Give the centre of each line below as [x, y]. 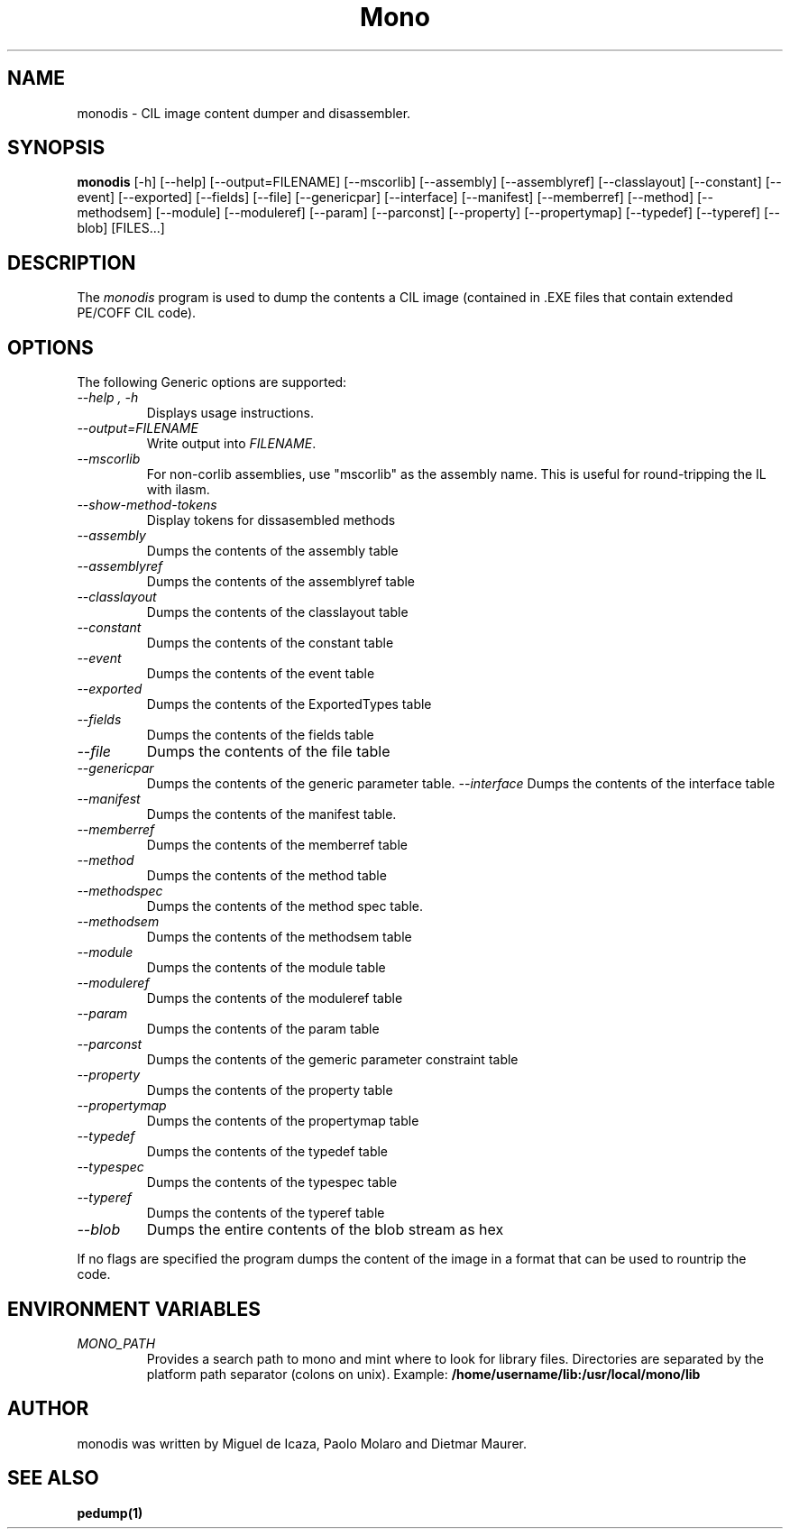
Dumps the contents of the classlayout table [277, 612]
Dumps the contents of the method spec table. [285, 906]
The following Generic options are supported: [212, 382]
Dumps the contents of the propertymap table [283, 1121]
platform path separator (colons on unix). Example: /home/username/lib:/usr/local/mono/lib [423, 1374]
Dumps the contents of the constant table [270, 643]
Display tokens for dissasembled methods [271, 520]
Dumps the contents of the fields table [260, 735]
